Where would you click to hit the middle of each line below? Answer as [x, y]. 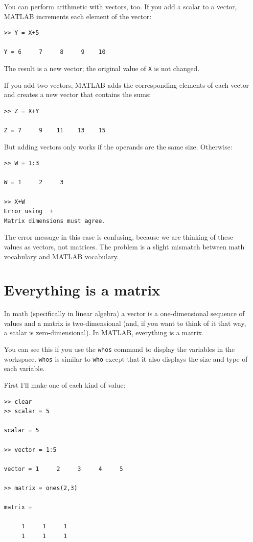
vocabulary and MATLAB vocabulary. [61, 256]
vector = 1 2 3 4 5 [64, 469]
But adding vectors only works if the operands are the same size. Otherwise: [118, 146]
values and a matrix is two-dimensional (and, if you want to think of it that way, [125, 323]
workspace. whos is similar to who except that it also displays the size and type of [126, 358]
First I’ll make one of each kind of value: [65, 384]
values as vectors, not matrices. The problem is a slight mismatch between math [124, 246]
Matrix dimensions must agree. [55, 221]
